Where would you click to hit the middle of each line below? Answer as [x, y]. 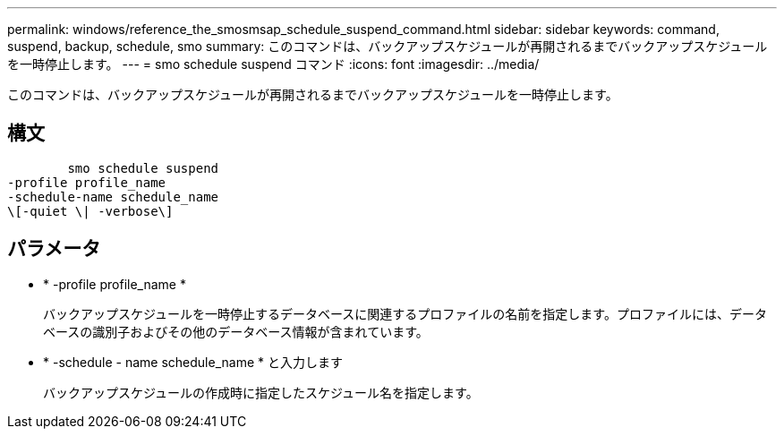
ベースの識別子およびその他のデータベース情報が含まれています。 [236, 331]
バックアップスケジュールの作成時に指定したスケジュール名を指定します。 [261, 392]
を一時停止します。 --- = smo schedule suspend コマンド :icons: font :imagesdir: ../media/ [273, 64]
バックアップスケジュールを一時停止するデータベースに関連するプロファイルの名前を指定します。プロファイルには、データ [405, 313]
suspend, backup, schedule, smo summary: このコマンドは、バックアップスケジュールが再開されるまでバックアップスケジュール [388, 46]
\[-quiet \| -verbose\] [90, 211]
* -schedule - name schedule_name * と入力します [193, 362]
